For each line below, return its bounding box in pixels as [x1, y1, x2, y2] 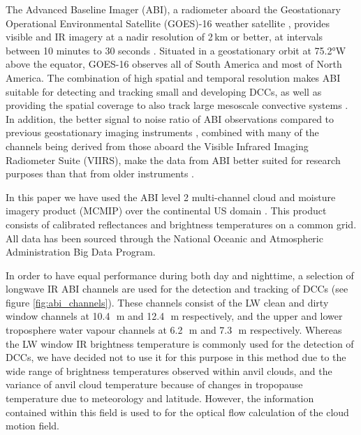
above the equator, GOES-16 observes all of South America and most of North [6, 57, 342, 71]
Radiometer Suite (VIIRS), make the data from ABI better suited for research [6, 152, 341, 167]
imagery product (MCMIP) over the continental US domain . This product [6, 203, 327, 218]
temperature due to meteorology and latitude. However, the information [6, 391, 314, 406]
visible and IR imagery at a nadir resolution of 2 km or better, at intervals [6, 29, 323, 44]
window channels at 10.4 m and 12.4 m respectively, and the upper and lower [6, 309, 343, 323]
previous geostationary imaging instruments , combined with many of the [6, 125, 319, 140]
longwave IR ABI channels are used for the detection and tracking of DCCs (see [6, 281, 348, 296]
